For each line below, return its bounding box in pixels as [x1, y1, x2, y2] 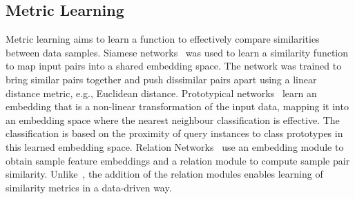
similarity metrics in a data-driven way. [6, 180, 172, 194]
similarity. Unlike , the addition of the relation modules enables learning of [6, 167, 323, 181]
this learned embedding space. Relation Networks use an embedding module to [6, 139, 344, 154]
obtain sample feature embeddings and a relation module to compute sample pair [6, 153, 350, 167]
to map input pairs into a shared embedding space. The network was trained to [6, 59, 342, 73]
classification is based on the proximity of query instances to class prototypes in [6, 126, 343, 140]
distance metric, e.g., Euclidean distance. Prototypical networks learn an [6, 85, 317, 100]
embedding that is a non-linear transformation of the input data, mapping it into [6, 99, 349, 114]
